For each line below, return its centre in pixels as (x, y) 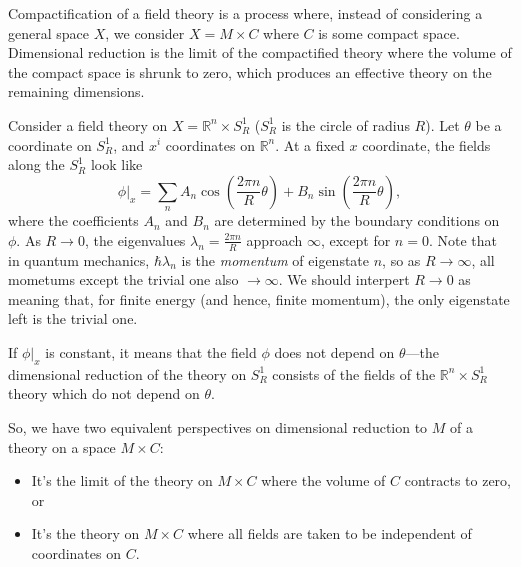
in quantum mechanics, (79, 259)
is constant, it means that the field (151, 351)
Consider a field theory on (88, 124)
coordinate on (50, 144)
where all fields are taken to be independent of (329, 533)
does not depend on (334, 351)
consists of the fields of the (354, 373)
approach (274, 239)
